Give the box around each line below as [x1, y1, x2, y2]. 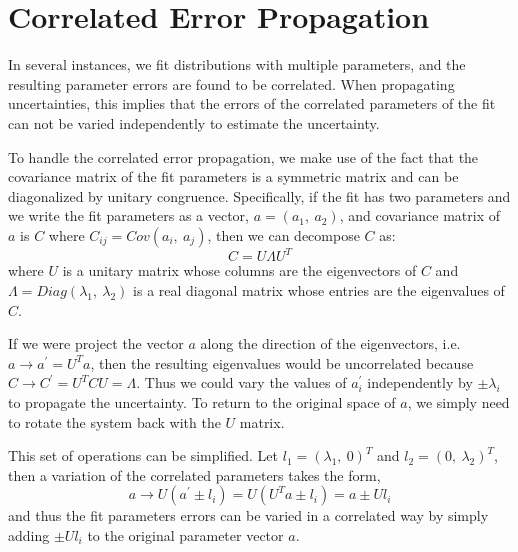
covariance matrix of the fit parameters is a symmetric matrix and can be [8, 166, 459, 187]
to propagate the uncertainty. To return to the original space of [8, 391, 396, 412]
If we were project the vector [8, 333, 184, 354]
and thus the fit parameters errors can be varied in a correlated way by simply [8, 505, 489, 526]
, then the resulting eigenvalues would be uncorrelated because [90, 352, 474, 373]
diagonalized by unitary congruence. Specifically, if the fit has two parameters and [8, 185, 511, 206]
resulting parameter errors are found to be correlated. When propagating [8, 73, 455, 94]
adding [8, 524, 50, 545]
